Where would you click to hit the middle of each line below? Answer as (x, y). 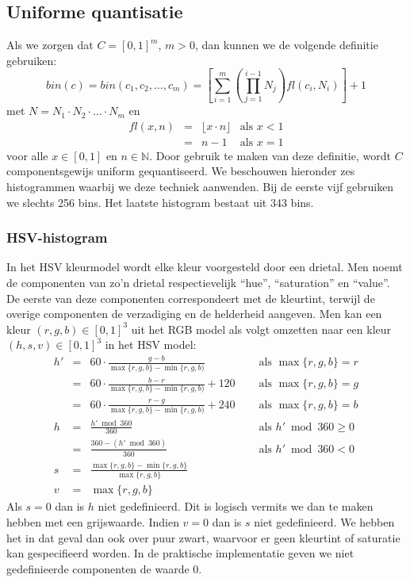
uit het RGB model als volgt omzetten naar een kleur (261, 329)
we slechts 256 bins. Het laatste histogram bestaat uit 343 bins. (160, 202)
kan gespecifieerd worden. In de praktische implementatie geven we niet (180, 553)
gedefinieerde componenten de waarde (98, 568)
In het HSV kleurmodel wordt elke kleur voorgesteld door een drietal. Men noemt (205, 267)
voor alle (27, 155)
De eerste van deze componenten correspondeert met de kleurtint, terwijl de (191, 298)
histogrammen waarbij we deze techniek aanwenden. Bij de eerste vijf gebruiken (200, 186)
